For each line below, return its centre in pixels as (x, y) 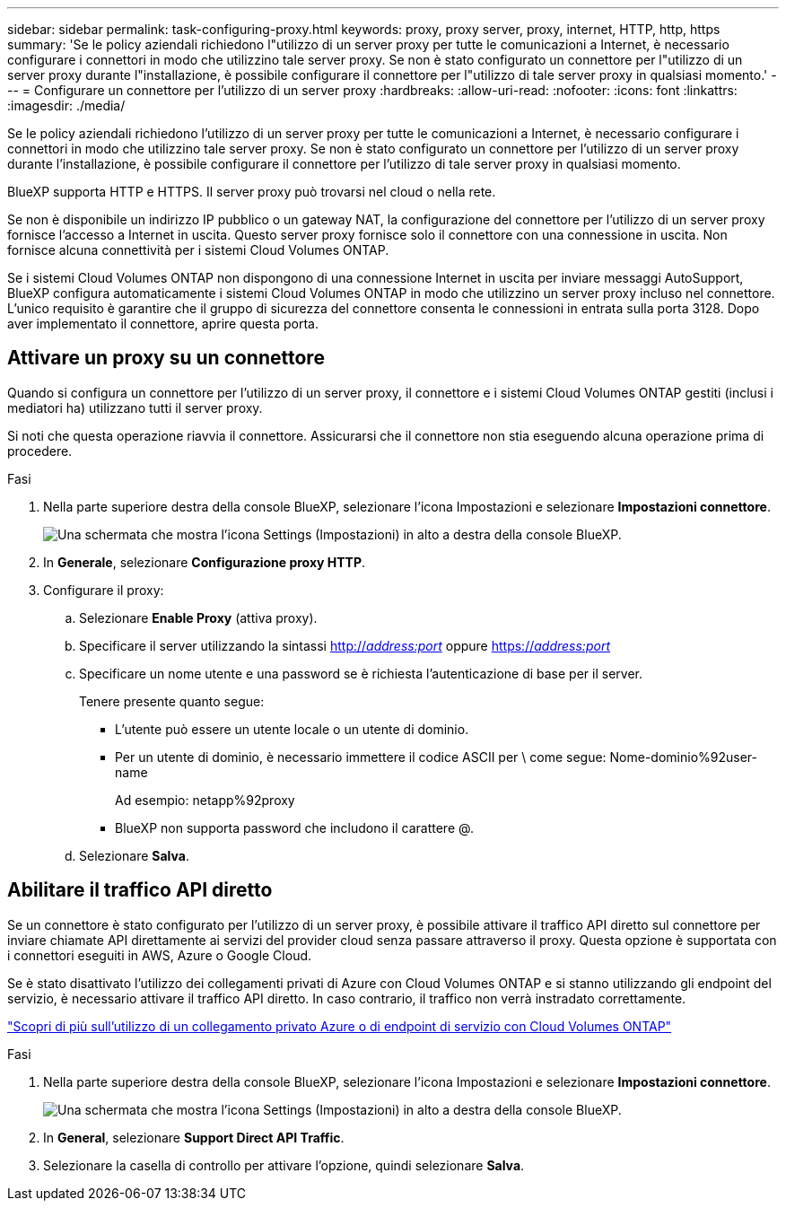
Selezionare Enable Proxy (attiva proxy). (198, 617)
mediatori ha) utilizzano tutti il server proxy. (135, 407)
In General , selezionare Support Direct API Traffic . (194, 1137)
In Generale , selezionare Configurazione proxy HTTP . (205, 562)
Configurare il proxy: (104, 590)
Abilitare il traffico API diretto (140, 890)
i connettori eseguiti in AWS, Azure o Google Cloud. (160, 955)
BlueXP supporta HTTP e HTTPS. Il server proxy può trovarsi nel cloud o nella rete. (252, 192)
